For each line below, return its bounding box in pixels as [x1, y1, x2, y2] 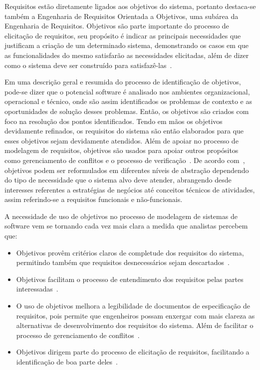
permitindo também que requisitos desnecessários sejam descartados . [16, 257, 230, 267]
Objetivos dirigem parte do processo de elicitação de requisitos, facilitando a [16, 346, 250, 357]
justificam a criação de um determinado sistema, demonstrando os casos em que [4, 40, 249, 50]
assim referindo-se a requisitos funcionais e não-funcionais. [4, 194, 183, 204]
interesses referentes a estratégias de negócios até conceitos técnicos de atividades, [4, 184, 255, 194]
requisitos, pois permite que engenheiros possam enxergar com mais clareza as [16, 310, 255, 320]
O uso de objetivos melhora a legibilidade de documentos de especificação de [16, 300, 250, 311]
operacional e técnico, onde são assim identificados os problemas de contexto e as [4, 96, 252, 106]
